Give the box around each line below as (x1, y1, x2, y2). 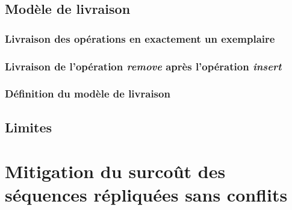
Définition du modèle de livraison (5, 86, 170, 101)
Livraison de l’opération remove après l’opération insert (5, 58, 282, 73)
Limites (5, 117, 52, 136)
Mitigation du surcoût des (5, 159, 226, 184)
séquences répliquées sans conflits (5, 182, 288, 207)
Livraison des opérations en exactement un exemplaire (5, 31, 275, 46)
